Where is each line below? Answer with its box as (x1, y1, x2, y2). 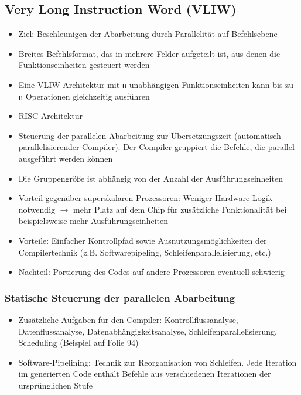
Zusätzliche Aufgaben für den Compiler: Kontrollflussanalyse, (18, 314, 238, 326)
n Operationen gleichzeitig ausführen (18, 90, 150, 102)
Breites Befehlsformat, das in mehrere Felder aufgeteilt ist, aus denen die (18, 47, 281, 59)
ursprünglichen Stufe (18, 379, 93, 391)
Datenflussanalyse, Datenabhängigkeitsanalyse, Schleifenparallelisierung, (18, 325, 278, 337)
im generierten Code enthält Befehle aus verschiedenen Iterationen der (18, 367, 271, 380)
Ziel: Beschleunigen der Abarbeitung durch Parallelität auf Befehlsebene (18, 28, 278, 40)
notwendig (18, 203, 56, 215)
